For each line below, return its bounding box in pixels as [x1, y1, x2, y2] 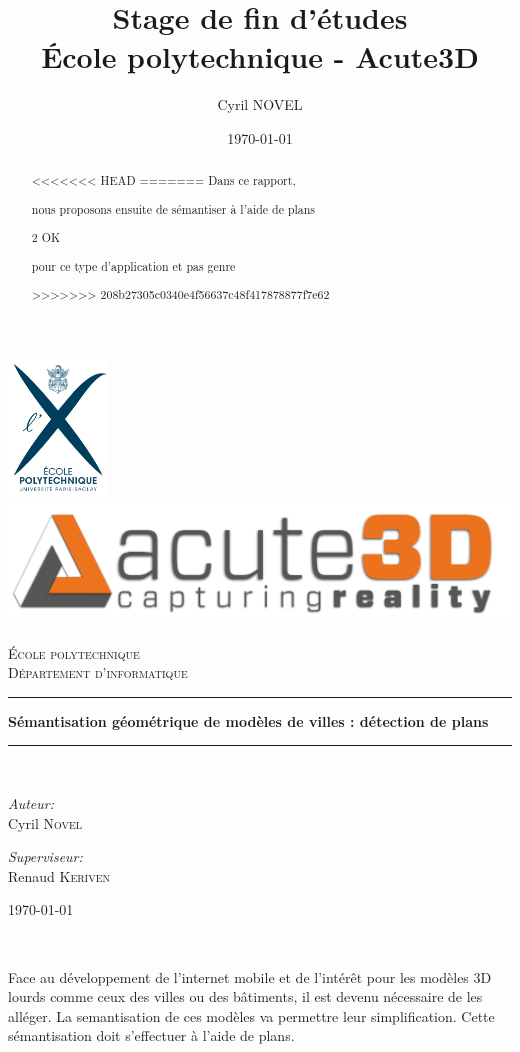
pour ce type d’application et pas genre [31, 257, 236, 274]
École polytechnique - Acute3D [41, 36, 479, 77]
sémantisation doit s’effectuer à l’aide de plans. [8, 1025, 295, 1046]
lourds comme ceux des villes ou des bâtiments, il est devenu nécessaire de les [8, 986, 483, 1007]
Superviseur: [8, 846, 83, 867]
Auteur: [8, 792, 55, 813]
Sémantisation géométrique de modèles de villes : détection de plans [8, 710, 489, 731]
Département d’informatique [8, 662, 188, 683]
